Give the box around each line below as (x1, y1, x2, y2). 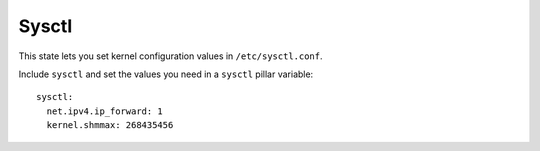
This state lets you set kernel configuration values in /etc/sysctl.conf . (18, 50, 323, 62)
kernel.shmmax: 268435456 (46, 120, 174, 131)
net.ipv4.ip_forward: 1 (46, 105, 164, 117)
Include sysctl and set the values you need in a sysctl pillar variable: (18, 68, 314, 80)
